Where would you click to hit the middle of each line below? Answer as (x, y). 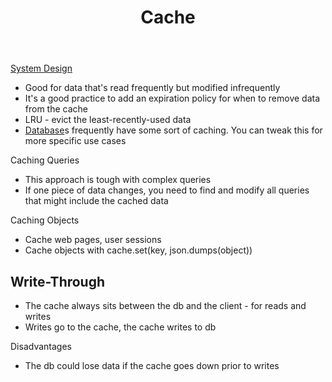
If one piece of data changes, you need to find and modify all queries (167, 190)
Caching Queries (45, 160)
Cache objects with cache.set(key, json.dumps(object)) (138, 250)
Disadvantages (41, 346)
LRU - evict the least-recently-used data (108, 120)
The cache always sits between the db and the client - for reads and (165, 305)
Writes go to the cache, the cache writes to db (120, 327)
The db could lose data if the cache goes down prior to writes (152, 365)
